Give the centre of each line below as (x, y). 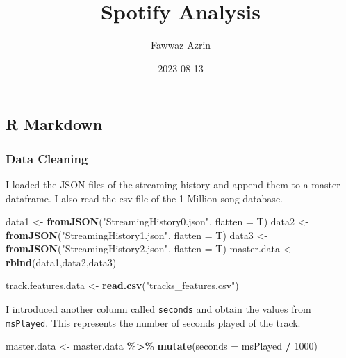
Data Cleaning (47, 158)
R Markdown (54, 124)
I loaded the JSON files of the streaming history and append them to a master (173, 184)
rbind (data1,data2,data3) (61, 262)
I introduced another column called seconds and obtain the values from (158, 309)
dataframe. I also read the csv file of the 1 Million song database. (144, 198)
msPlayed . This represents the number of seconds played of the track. (153, 322)
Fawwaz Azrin (181, 45)
